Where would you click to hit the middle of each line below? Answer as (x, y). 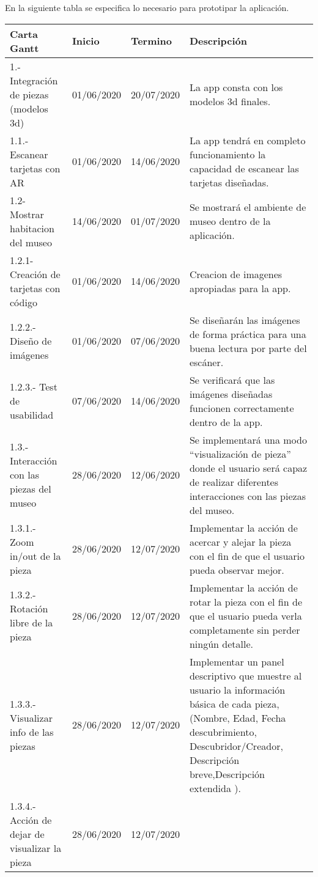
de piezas (29, 94)
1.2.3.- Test (34, 387)
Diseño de (31, 341)
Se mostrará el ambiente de (248, 207)
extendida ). (215, 788)
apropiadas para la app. (240, 288)
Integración (34, 80)
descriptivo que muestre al (246, 675)
